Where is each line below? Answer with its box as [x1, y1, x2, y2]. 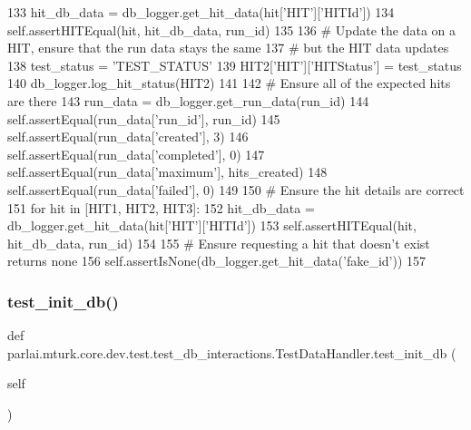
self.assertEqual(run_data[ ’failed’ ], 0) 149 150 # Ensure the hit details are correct [7, 180, 465, 199]
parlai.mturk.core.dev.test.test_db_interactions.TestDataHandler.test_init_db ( [7, 343, 456, 362]
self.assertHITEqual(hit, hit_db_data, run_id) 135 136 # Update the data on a [7, 20, 456, 39]
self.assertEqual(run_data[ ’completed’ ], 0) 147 [7, 144, 265, 163]
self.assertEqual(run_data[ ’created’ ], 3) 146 [7, 127, 249, 146]
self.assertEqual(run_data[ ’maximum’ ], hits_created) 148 [7, 162, 328, 181]
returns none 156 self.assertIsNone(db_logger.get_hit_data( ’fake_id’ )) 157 [7, 251, 427, 270]
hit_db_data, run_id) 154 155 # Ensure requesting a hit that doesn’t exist [7, 233, 430, 252]
